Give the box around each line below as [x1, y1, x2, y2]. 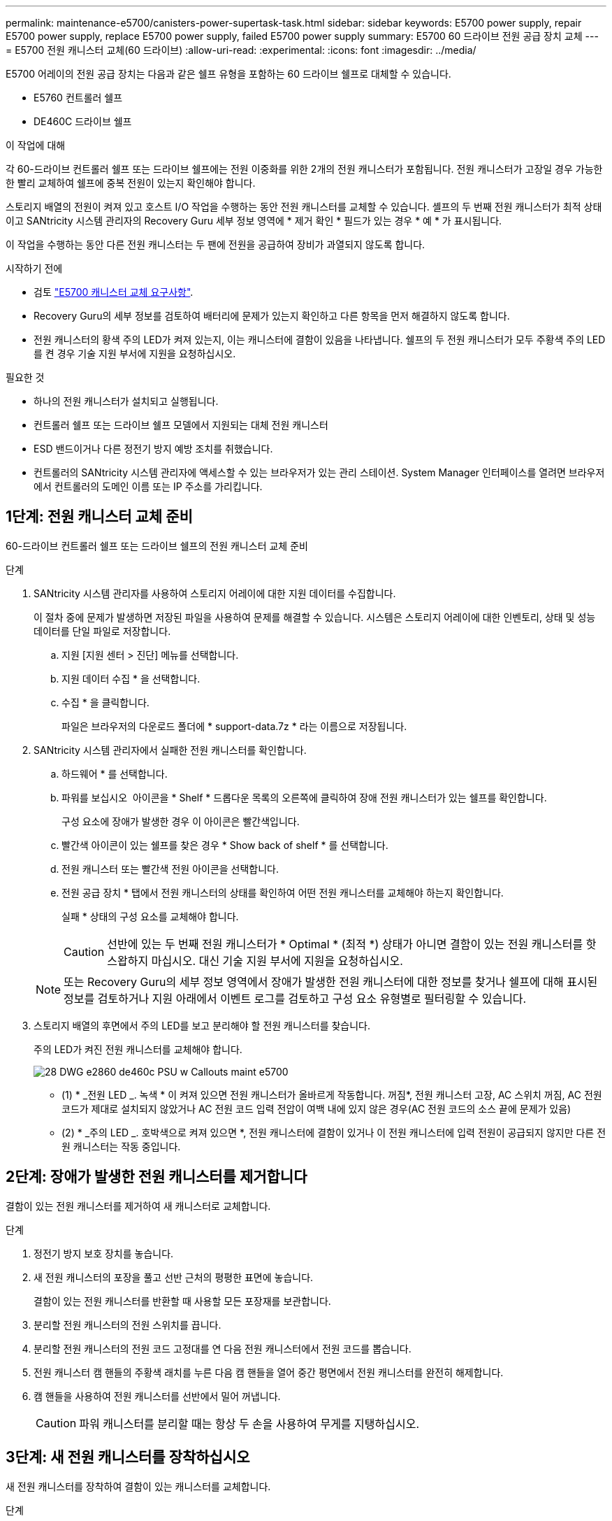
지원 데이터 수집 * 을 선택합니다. [61, 672, 201, 685]
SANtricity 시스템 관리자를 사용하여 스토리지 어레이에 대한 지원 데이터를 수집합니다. [34, 587, 396, 599]
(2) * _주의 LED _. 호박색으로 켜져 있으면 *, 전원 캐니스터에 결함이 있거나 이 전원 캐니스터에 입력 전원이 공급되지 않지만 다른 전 [61, 1126, 606, 1138]
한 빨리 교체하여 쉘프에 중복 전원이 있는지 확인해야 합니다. [6, 177, 256, 189]
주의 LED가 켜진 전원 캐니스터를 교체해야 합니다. [34, 1043, 242, 1055]
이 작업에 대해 [6, 139, 66, 151]
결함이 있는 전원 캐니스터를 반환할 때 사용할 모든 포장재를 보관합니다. [34, 1294, 331, 1307]
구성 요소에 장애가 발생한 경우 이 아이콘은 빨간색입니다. [61, 815, 300, 827]
